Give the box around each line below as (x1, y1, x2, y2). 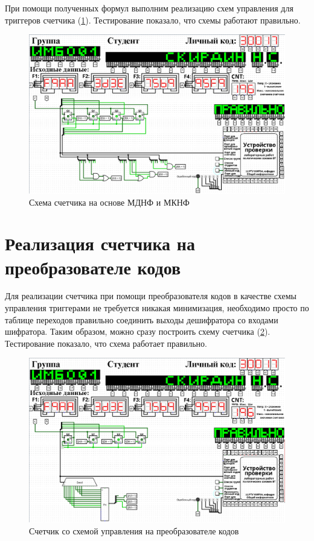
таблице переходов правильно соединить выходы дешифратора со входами (5, 313, 278, 326)
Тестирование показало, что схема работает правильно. (5, 337, 207, 349)
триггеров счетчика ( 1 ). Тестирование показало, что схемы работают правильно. (5, 13, 301, 26)
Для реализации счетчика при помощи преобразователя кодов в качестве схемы (5, 289, 296, 302)
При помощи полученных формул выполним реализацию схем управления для (5, 2, 293, 14)
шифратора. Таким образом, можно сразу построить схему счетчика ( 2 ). (5, 325, 271, 338)
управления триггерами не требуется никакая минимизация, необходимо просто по (5, 302, 309, 314)
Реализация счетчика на (5, 231, 195, 256)
